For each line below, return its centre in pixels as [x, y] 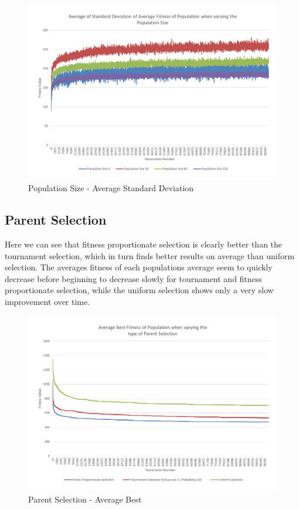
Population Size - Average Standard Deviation [111, 188]
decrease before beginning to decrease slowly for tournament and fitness [133, 278]
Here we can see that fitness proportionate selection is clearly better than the [144, 244]
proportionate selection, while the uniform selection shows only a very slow [139, 290]
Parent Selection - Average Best [85, 499]
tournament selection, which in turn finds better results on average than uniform [150, 255]
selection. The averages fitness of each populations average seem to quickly [139, 267]
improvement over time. [47, 301]
